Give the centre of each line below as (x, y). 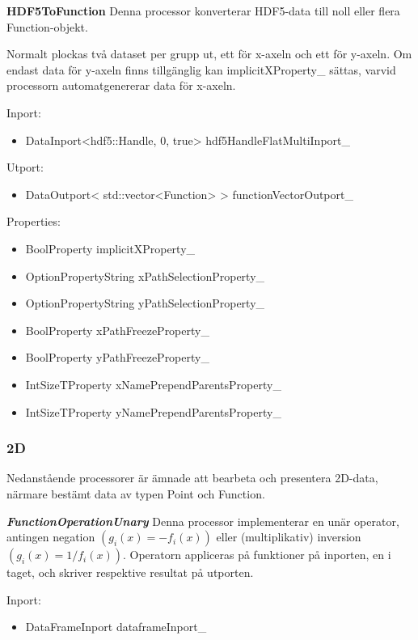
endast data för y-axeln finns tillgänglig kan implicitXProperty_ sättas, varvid (201, 69)
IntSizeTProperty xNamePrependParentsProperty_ (153, 384)
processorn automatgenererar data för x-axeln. (121, 85)
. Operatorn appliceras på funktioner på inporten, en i (257, 555)
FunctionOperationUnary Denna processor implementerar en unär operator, (203, 521)
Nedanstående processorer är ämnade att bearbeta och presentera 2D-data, (192, 478)
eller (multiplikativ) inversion (289, 537)
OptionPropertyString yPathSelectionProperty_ (145, 303)
